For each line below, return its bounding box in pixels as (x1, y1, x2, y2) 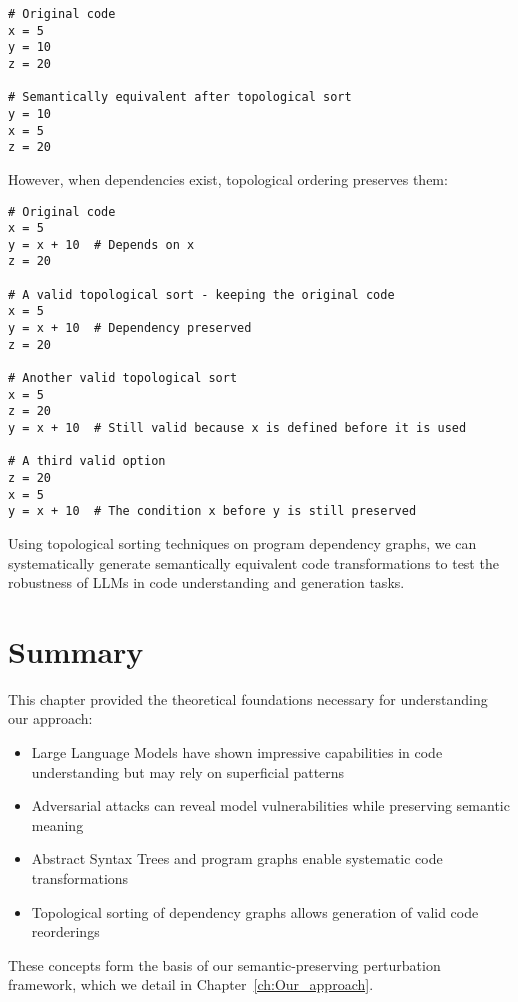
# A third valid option (8, 454, 166, 469)
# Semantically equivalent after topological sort (8, 90, 352, 105)
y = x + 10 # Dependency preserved (8, 321, 252, 336)
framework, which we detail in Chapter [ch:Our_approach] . (8, 974, 374, 995)
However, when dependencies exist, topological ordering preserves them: (8, 168, 448, 189)
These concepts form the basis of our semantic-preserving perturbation (8, 954, 441, 975)
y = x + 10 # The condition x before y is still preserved (8, 504, 417, 519)
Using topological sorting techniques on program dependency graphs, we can (8, 532, 477, 553)
